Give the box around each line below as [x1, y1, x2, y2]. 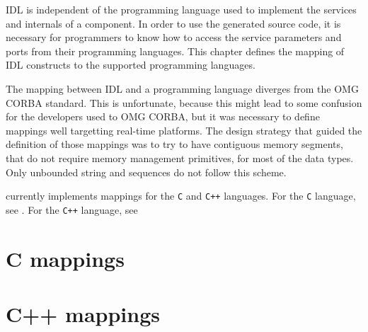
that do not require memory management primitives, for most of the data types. [6, 150, 354, 165]
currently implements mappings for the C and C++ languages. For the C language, [6, 188, 356, 203]
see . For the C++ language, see [6, 202, 138, 217]
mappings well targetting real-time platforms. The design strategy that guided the [6, 122, 362, 137]
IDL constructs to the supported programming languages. [6, 57, 255, 72]
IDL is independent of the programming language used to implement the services [6, 2, 357, 16]
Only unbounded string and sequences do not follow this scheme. [6, 164, 287, 179]
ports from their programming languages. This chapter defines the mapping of [6, 43, 345, 58]
